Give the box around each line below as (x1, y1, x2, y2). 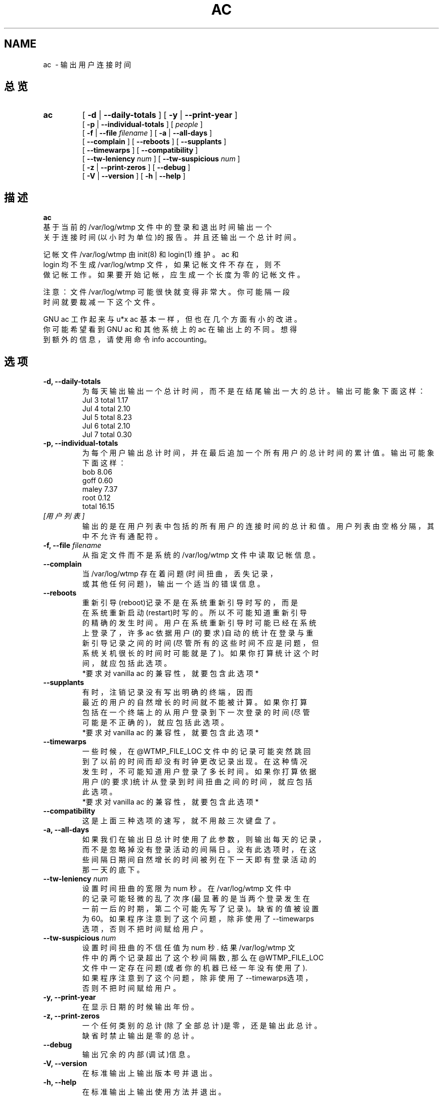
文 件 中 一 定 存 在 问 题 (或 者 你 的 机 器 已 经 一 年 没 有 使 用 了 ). (82, 963, 307, 972)
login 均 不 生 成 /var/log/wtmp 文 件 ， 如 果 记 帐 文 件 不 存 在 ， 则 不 (43, 260, 281, 269)
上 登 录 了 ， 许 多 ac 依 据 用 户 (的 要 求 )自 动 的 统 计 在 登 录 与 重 (82, 628, 314, 638)
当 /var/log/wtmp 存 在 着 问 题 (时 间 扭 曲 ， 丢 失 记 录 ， (82, 569, 277, 578)
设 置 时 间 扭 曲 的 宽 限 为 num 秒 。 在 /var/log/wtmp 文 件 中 (82, 884, 291, 893)
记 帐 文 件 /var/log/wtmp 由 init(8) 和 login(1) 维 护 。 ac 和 (43, 250, 239, 259)
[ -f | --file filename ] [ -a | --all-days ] (82, 129, 212, 138)
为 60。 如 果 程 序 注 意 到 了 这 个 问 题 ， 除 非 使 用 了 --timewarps (82, 914, 314, 923)
